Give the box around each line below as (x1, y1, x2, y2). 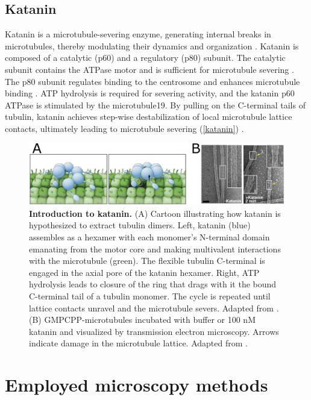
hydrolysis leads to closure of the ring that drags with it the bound (29, 278, 277, 290)
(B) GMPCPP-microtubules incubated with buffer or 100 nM (29, 313, 256, 326)
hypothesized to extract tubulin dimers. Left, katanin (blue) (29, 219, 251, 231)
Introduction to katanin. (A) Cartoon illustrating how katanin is (29, 207, 281, 219)
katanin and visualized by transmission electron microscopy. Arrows (29, 325, 279, 337)
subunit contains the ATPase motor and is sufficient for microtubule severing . (5, 63, 294, 75)
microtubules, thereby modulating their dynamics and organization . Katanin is (5, 39, 299, 52)
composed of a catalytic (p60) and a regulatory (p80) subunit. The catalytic (5, 51, 286, 64)
